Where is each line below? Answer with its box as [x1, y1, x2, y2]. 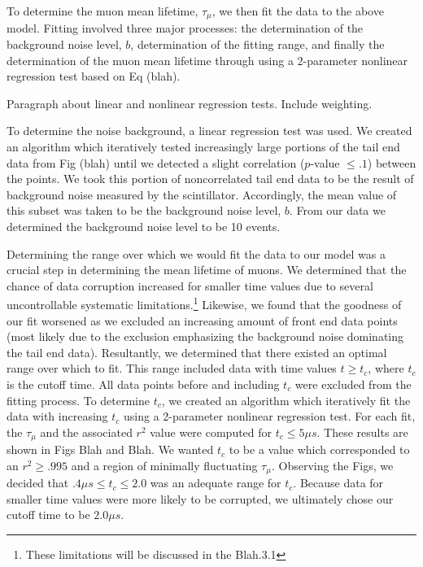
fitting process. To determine [7, 391, 150, 408]
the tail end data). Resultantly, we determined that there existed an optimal [7, 343, 387, 360]
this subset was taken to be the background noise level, [7, 202, 281, 219]
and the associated [40, 423, 133, 440]
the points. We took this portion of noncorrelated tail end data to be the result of [7, 170, 414, 187]
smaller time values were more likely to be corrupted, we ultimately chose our [7, 490, 394, 507]
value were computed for [150, 423, 273, 440]
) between [367, 154, 416, 171]
